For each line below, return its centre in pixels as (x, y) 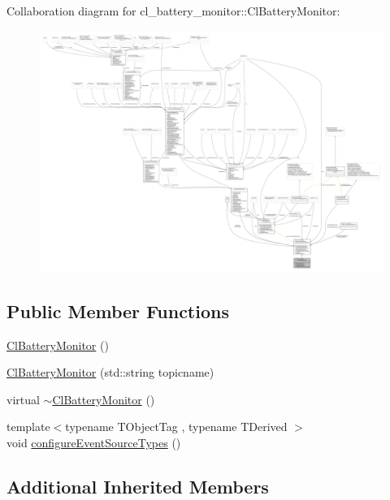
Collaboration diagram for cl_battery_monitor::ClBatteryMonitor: (173, 11)
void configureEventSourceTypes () (94, 443)
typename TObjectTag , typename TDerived (176, 427)
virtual (23, 399)
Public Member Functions (118, 310)
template (28, 427)
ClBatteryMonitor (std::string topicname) (110, 372)
